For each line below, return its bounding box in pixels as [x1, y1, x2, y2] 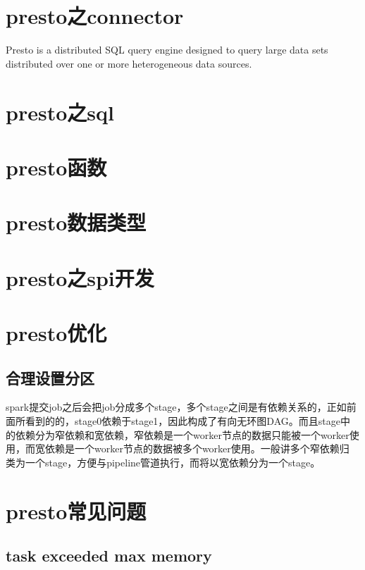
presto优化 [6, 318, 107, 347]
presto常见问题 [6, 496, 147, 525]
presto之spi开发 [6, 263, 154, 292]
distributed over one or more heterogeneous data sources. [6, 56, 252, 70]
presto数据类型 [6, 208, 147, 237]
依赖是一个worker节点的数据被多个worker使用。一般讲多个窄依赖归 [44, 441, 349, 456]
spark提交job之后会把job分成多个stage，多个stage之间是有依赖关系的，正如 [6, 399, 347, 414]
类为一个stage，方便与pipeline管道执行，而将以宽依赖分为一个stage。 [6, 454, 321, 469]
